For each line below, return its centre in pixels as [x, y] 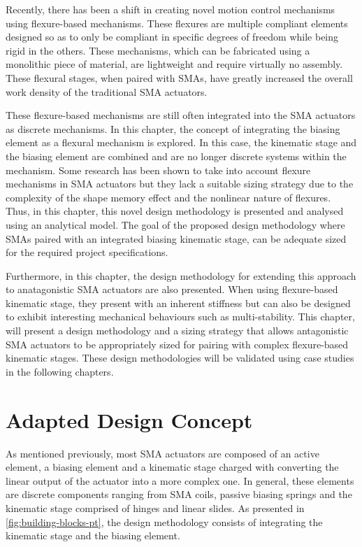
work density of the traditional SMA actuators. [107, 91]
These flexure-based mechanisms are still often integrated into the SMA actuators [181, 115]
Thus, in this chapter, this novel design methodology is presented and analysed [175, 211]
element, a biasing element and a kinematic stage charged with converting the [172, 467]
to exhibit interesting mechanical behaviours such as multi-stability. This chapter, [180, 317]
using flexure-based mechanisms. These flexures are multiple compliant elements [177, 23]
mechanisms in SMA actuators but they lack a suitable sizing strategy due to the [180, 184]
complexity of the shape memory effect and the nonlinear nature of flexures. [168, 197]
